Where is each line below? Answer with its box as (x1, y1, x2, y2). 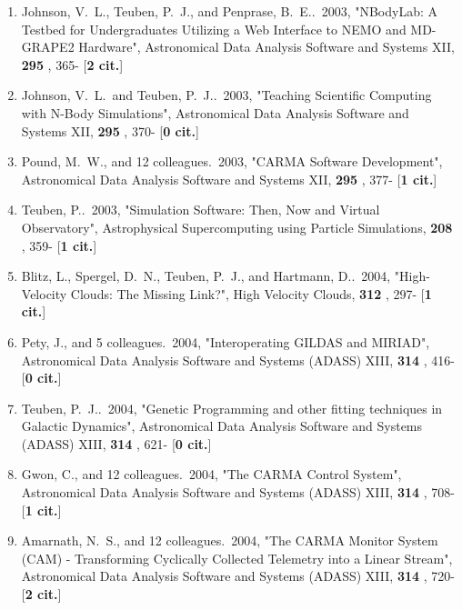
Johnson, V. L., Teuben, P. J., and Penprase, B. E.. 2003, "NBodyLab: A (21, 2, 437, 20)
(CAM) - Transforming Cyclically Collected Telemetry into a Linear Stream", (21, 548, 453, 567)
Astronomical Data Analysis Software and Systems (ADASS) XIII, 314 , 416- (21, 350, 455, 369)
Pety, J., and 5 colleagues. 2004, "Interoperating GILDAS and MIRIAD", (21, 332, 430, 351)
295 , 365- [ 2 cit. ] (21, 55, 124, 74)
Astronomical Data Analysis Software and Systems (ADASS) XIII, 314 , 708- (21, 483, 455, 502)
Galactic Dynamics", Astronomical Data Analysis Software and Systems (21, 416, 423, 435)
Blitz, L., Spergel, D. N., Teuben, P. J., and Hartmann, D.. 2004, (21, 266, 391, 285)
